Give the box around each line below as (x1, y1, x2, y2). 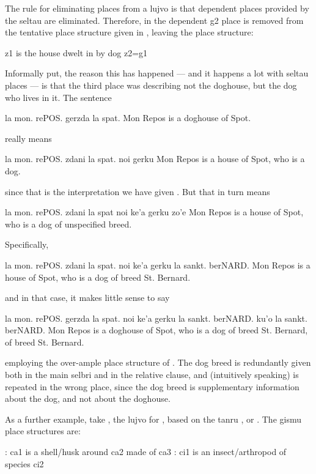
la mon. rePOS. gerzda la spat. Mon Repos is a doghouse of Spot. (5, 111, 251, 124)
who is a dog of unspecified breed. (5, 217, 132, 230)
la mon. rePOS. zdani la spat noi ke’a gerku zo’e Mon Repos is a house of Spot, (5, 206, 304, 218)
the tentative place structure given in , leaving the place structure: (5, 26, 254, 39)
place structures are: (5, 424, 81, 437)
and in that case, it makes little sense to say (5, 291, 170, 304)
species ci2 (5, 457, 44, 470)
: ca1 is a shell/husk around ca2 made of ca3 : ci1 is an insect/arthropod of (5, 445, 287, 458)
